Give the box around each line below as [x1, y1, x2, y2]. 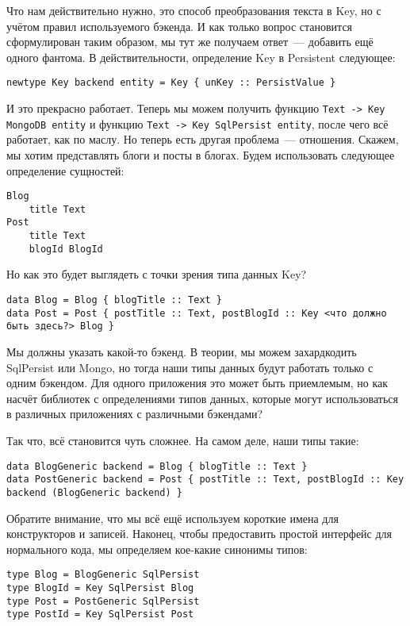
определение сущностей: [6, 162, 125, 179]
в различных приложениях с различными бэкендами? [6, 405, 263, 422]
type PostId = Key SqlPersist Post [6, 609, 194, 620]
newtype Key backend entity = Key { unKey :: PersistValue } [6, 77, 336, 89]
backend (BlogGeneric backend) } [6, 486, 182, 498]
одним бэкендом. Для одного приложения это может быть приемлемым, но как [6, 374, 389, 391]
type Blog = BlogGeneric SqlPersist [6, 569, 200, 581]
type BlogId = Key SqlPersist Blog [6, 582, 194, 593]
